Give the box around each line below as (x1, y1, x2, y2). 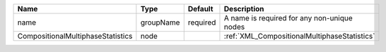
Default (187, 4, 214, 13)
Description (223, 4, 264, 13)
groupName (140, 18, 180, 27)
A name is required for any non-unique (223, 13, 353, 22)
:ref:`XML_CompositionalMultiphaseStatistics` (223, 32, 375, 41)
